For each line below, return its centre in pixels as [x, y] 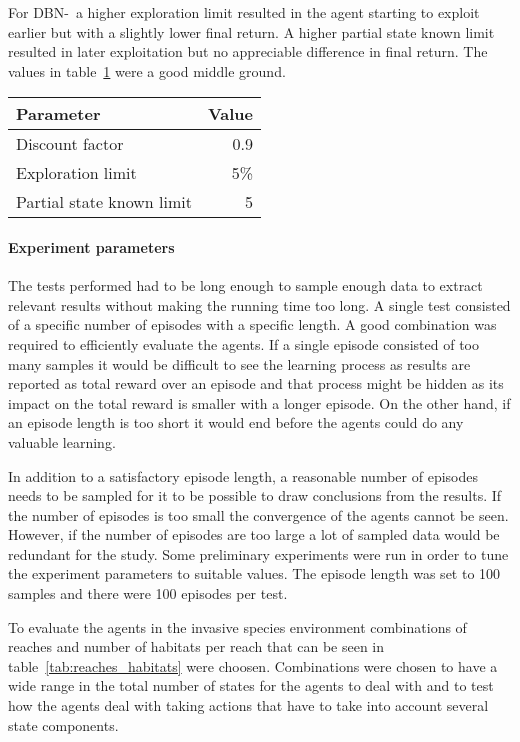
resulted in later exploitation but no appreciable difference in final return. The [248, 51]
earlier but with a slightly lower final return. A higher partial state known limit [251, 31]
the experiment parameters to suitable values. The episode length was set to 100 [254, 573]
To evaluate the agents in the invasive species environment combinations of [237, 626]
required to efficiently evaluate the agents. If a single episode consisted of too [243, 343]
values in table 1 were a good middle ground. [147, 70]
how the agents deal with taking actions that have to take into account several [248, 705]
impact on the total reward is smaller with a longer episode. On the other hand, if [259, 402]
